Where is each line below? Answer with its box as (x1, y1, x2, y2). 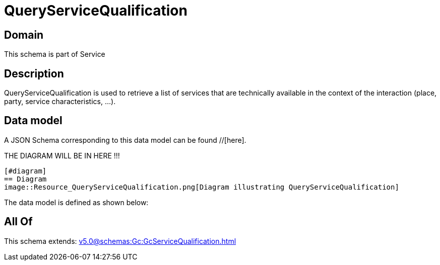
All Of (4, 215, 33, 228)
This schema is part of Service (4, 50, 105, 59)
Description (4, 67, 64, 80)
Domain (4, 28, 44, 41)
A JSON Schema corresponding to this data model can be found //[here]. (4, 135, 246, 144)
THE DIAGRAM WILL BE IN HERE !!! (4, 151, 120, 160)
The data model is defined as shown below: (4, 198, 149, 207)
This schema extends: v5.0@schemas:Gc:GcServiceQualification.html (4, 236, 236, 245)
